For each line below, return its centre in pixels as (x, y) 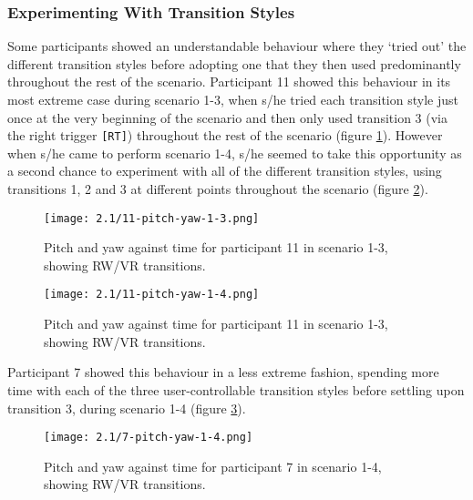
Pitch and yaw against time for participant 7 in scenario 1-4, (213, 466)
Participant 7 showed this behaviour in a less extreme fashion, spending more (223, 372)
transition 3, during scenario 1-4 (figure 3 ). (127, 408)
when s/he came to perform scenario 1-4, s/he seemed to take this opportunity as (235, 153)
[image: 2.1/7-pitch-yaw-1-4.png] (149, 438)
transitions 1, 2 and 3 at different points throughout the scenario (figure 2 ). (218, 189)
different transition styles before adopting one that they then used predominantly (234, 63)
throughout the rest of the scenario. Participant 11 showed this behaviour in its (229, 82)
